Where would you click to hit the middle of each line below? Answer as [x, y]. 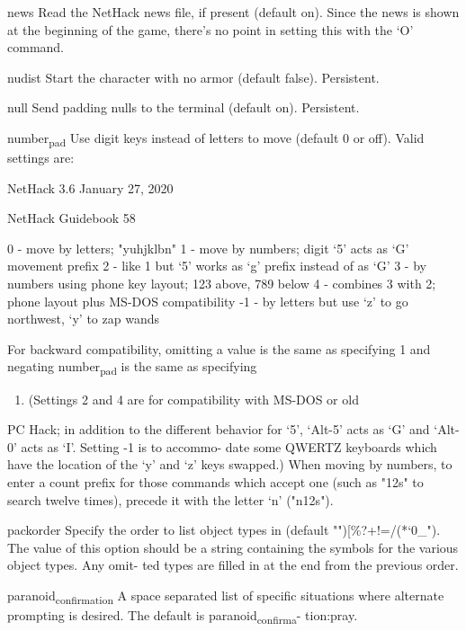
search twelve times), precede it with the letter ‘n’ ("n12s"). [170, 499]
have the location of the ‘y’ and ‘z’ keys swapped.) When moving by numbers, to [230, 464]
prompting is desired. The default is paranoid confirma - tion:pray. [183, 616]
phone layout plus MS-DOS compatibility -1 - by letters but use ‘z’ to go [208, 301]
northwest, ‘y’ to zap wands [83, 319]
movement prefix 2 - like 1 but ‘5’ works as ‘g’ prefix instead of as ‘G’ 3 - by [217, 266]
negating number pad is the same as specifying [132, 368]
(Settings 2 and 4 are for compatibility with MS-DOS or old [193, 399]
